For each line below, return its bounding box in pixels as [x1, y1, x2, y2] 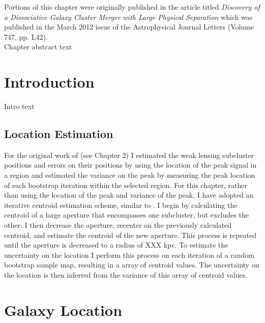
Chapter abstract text [4, 41, 72, 52]
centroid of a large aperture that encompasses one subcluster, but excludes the [4, 209, 249, 220]
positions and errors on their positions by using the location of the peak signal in [4, 159, 257, 170]
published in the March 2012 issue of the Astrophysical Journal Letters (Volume [4, 21, 254, 32]
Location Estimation [4, 126, 113, 142]
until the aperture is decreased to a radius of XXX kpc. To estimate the [4, 239, 228, 250]
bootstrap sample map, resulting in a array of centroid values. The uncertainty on [4, 259, 259, 270]
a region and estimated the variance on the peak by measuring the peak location [4, 170, 255, 180]
